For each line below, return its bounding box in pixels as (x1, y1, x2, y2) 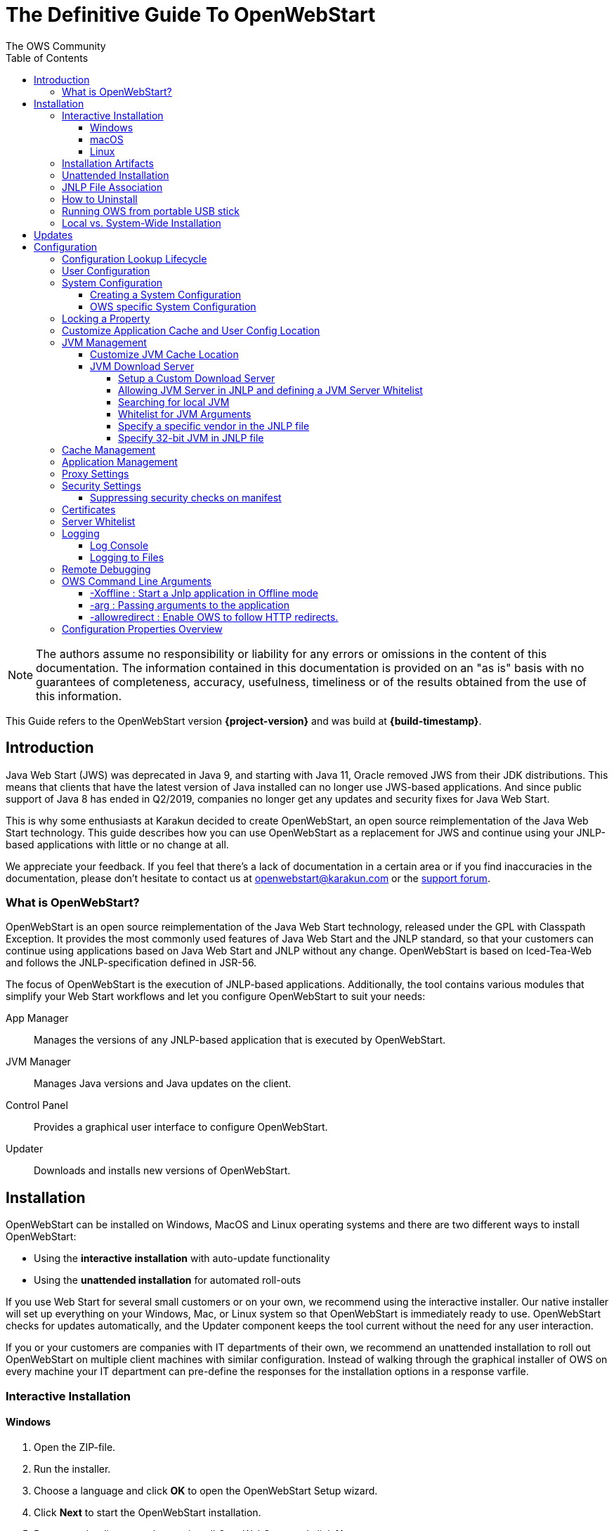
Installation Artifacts (62, 157, 154, 169)
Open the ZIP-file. (34, 1440, 116, 1453)
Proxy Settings (62, 467, 129, 480)
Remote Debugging (62, 563, 151, 575)
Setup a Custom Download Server (118, 372, 275, 384)
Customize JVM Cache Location (90, 348, 239, 360)
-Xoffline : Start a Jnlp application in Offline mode (90, 586, 318, 599)
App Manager (6, 1012, 69, 1025)
